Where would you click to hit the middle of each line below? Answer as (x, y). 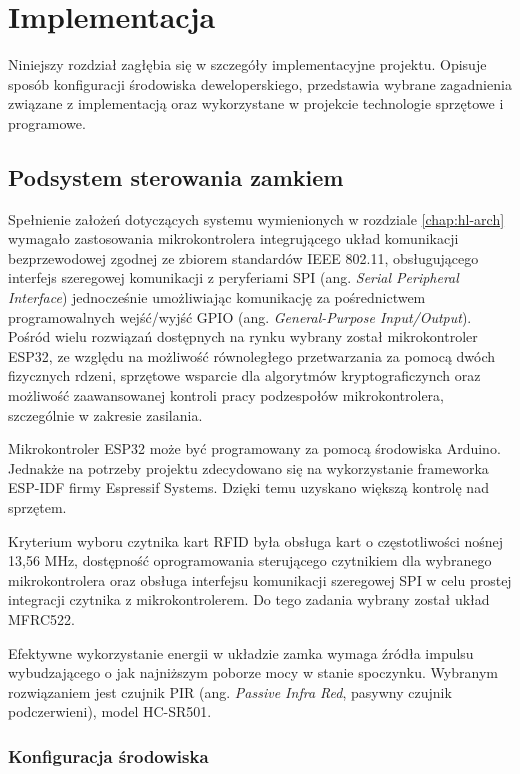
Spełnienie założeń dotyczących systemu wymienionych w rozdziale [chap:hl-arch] (256, 218)
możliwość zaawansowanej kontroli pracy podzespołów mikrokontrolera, (226, 395)
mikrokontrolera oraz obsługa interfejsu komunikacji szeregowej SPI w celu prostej (260, 579)
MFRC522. (41, 618)
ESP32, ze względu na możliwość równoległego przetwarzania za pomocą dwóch (252, 355)
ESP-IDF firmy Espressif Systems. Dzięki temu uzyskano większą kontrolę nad (248, 487)
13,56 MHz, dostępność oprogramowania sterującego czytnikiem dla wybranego (250, 560)
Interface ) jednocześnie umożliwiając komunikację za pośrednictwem (217, 297)
